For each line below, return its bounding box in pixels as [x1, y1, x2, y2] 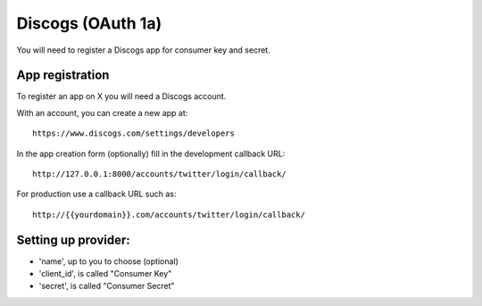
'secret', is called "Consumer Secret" [38, 281, 175, 292]
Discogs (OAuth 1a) [16, 13, 162, 33]
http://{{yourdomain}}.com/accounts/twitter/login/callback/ [32, 210, 305, 219]
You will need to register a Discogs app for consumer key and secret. [16, 45, 271, 55]
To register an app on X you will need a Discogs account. [16, 91, 227, 102]
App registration [16, 68, 110, 83]
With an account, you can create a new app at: [16, 107, 188, 118]
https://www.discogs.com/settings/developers [32, 128, 236, 138]
